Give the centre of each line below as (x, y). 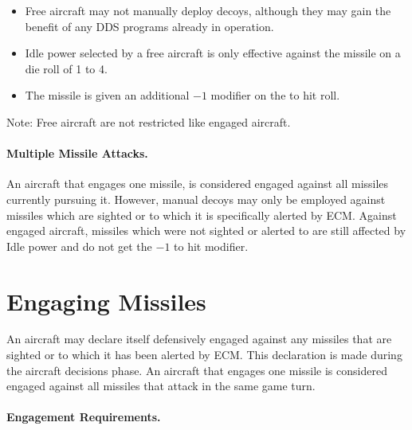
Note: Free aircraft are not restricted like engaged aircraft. (149, 121)
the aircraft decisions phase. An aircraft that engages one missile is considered (197, 370)
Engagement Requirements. (84, 417)
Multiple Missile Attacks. (77, 153)
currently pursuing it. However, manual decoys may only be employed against (196, 199)
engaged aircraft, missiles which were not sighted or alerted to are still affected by (206, 231)
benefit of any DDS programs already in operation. (149, 26)
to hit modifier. (211, 246)
